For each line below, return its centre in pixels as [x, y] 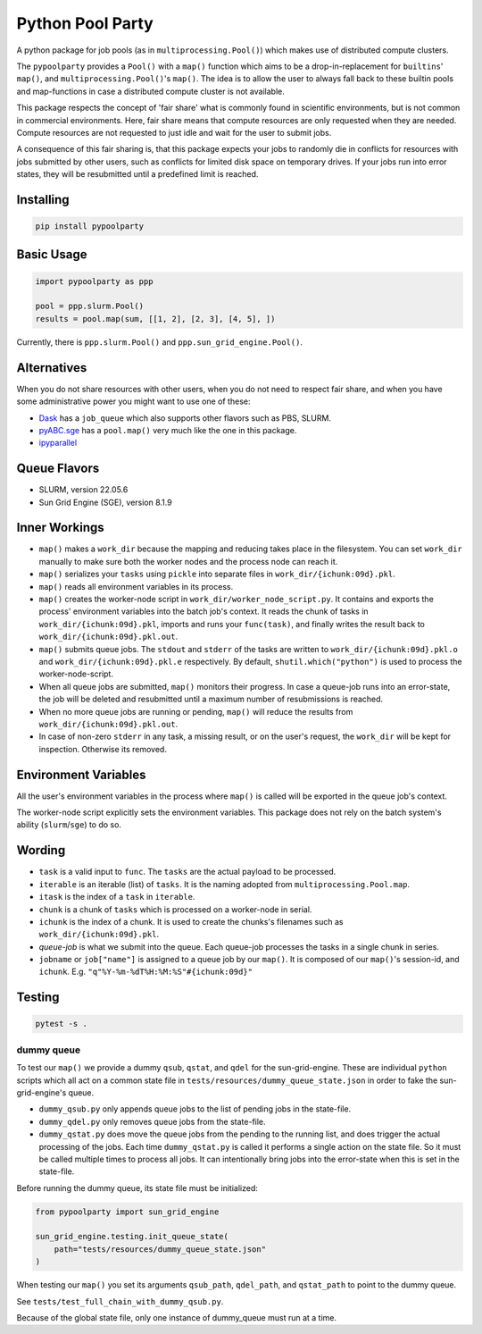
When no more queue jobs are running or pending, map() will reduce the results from [196, 711]
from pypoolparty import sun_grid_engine [127, 1212]
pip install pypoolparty [90, 227]
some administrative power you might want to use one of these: [133, 401]
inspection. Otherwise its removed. [103, 749]
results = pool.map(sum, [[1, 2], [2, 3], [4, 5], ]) [155, 319]
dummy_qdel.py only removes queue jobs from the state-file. [153, 1121]
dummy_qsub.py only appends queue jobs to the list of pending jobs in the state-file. [195, 1109]
